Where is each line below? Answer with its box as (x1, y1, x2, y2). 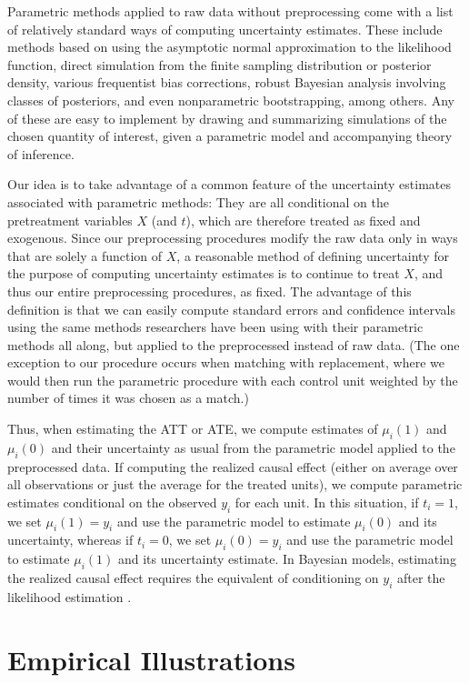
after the (396, 568, 445, 588)
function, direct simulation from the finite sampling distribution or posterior (7, 55, 432, 74)
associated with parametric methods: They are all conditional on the (7, 192, 389, 211)
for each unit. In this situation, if (234, 492, 419, 511)
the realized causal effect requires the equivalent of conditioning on (7, 568, 379, 588)
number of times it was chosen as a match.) (7, 388, 249, 407)
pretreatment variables (7, 210, 133, 229)
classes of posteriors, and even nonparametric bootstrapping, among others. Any (7, 90, 454, 109)
